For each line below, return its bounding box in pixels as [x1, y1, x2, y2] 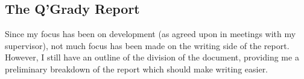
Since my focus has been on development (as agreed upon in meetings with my [5, 28, 296, 40]
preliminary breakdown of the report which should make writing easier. [5, 62, 268, 75]
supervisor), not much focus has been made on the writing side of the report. [5, 39, 290, 51]
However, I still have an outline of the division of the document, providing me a [5, 51, 299, 63]
